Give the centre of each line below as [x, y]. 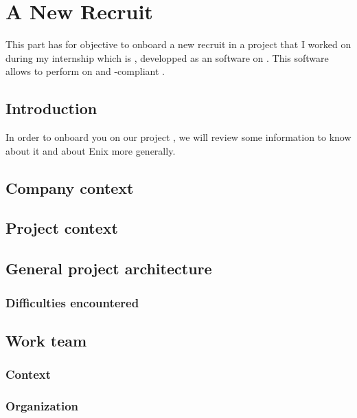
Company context [70, 187]
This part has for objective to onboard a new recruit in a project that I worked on [178, 44]
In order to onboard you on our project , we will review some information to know [178, 137]
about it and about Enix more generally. [91, 150]
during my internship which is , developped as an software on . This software [167, 57]
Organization [42, 406]
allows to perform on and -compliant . [85, 71]
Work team [46, 340]
